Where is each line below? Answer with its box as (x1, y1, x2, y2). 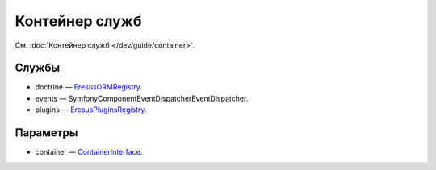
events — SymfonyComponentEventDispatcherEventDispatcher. (35, 93, 249, 103)
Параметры (15, 126, 78, 140)
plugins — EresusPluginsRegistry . (35, 105, 147, 114)
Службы (15, 61, 61, 75)
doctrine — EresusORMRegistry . (35, 82, 143, 92)
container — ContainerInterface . (35, 147, 143, 157)
